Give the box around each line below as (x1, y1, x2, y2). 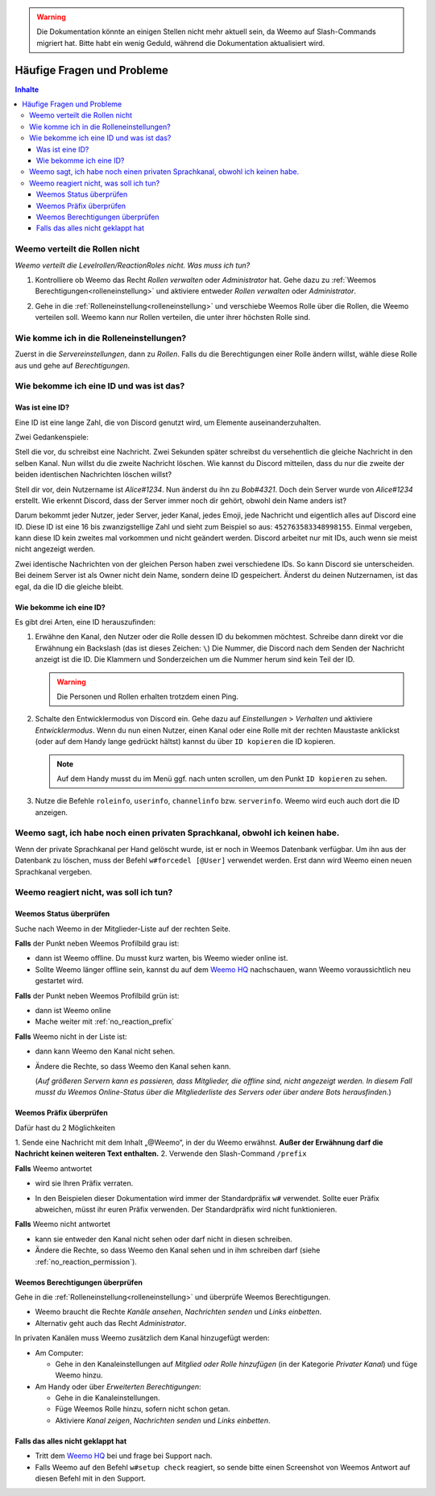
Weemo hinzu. (55, 1370, 103, 1380)
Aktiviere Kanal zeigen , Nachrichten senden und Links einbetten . (55, 1415, 271, 1425)
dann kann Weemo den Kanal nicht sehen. (35, 1046, 176, 1056)
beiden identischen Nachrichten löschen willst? (14, 470, 172, 480)
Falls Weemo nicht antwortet (14, 1220, 111, 1229)
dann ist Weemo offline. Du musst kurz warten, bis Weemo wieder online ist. (35, 954, 288, 963)
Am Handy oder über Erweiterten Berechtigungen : (35, 1382, 201, 1391)
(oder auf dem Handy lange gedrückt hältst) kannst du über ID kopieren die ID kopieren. (35, 737, 336, 746)
